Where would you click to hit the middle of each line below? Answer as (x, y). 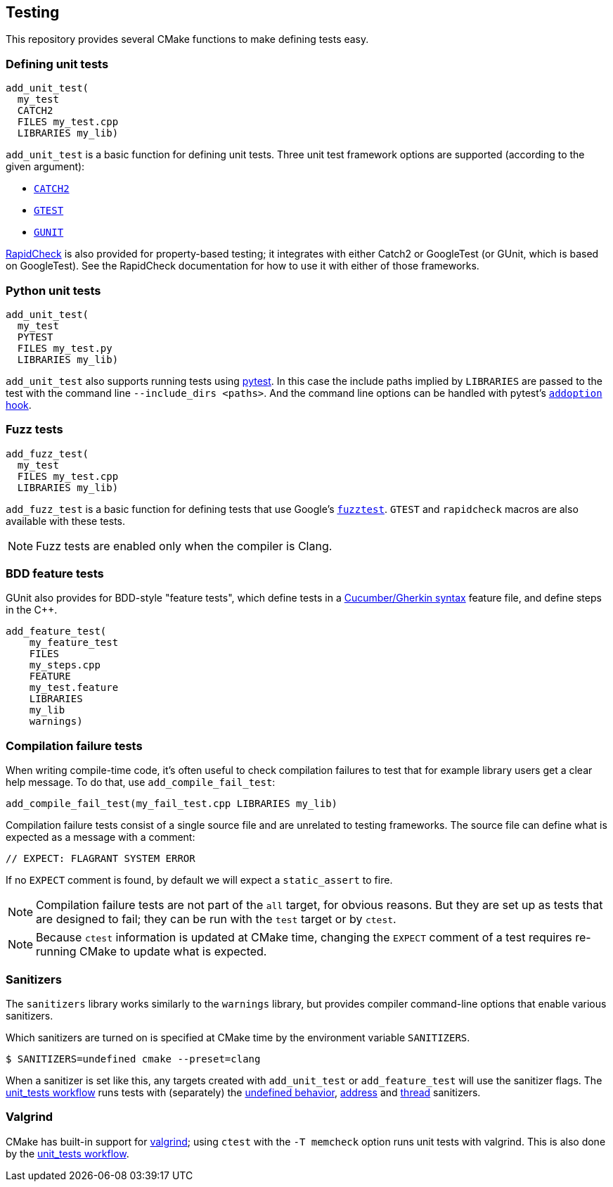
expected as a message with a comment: (101, 837)
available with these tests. (66, 521)
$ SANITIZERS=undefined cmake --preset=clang (133, 1059)
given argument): (45, 167)
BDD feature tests (55, 574)
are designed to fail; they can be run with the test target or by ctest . (216, 919)
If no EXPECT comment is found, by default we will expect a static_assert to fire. (199, 880)
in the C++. (32, 610)
